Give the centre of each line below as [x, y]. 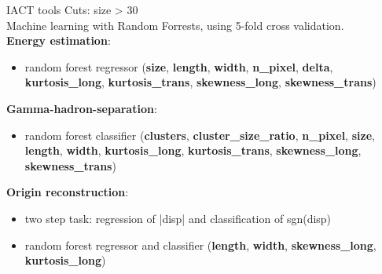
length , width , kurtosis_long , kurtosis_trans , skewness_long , [193, 150]
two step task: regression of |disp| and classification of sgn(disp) [178, 218]
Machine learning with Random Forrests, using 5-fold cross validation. [175, 25]
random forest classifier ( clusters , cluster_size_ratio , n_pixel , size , [200, 135]
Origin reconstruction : [68, 192]
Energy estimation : [59, 40]
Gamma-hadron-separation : [82, 108]
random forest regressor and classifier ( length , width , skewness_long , [200, 245]
